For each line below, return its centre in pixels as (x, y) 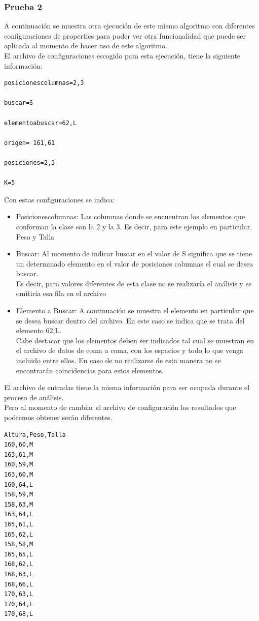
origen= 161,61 (30, 143)
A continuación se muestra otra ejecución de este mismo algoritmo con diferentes (129, 26)
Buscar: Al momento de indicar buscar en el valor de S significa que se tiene (134, 254)
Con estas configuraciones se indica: (60, 199)
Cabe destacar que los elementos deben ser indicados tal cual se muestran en (135, 340)
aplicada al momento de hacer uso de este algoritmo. (86, 46)
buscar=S (19, 103)
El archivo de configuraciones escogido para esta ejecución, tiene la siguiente (122, 55)
